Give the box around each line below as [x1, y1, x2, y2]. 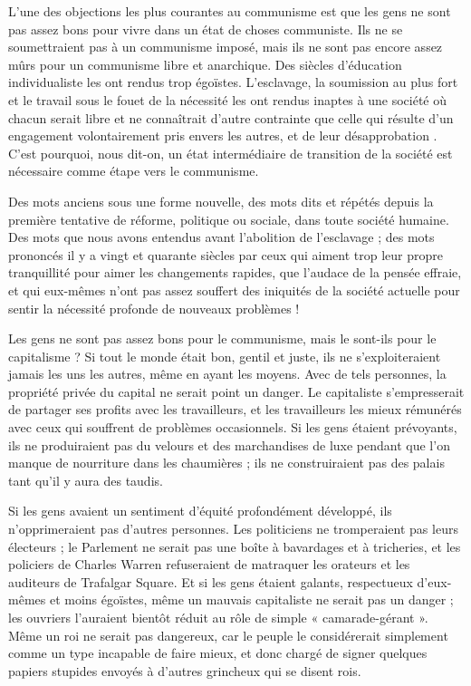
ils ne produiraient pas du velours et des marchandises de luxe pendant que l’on [8, 435, 450, 454]
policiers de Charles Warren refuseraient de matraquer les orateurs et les [8, 555, 410, 574]
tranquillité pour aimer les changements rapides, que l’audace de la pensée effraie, [8, 263, 462, 282]
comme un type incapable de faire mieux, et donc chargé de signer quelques [8, 643, 428, 662]
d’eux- [417, 572, 452, 591]
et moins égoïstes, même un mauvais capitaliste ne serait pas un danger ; [49, 590, 454, 609]
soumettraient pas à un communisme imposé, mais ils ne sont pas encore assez [8, 37, 443, 56]
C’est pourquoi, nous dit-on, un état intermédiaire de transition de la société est [8, 143, 453, 162]
